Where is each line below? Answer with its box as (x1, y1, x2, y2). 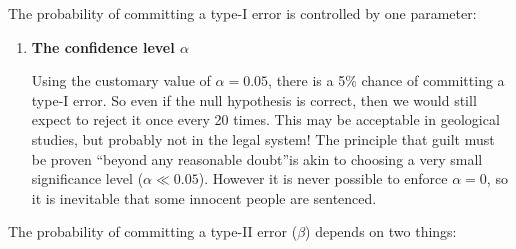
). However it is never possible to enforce (198, 168, 448, 189)
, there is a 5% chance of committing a (268, 70, 505, 91)
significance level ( (31, 168, 144, 189)
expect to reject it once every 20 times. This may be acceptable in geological (31, 109, 500, 130)
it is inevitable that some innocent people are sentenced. (31, 187, 377, 208)
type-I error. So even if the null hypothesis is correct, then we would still (31, 89, 477, 110)
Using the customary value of (31, 70, 211, 91)
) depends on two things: (305, 221, 457, 242)
